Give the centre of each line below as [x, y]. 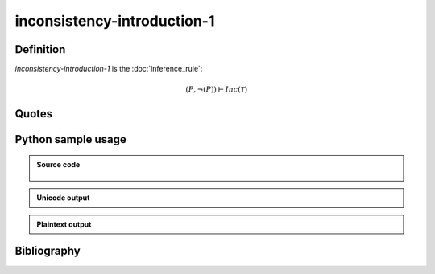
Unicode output [63, 198]
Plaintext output [64, 224]
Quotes [34, 114]
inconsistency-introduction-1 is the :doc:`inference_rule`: [109, 69]
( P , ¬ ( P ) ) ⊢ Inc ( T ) [217, 90]
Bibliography [48, 251]
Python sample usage [70, 139]
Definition [40, 49]
